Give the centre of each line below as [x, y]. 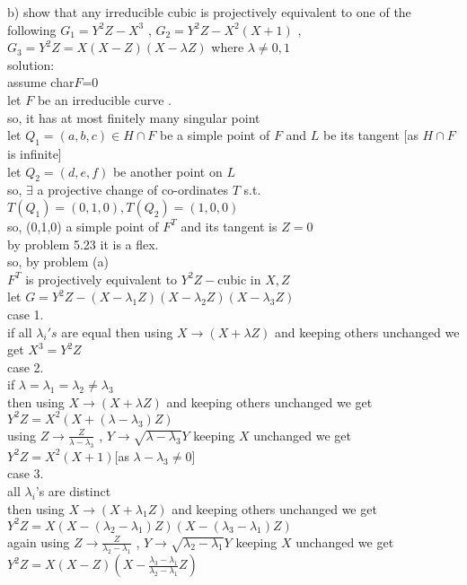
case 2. [26, 367]
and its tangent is [229, 226]
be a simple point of [215, 135]
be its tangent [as [371, 135]
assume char [41, 82]
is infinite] [35, 153]
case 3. [26, 473]
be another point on [167, 171]
